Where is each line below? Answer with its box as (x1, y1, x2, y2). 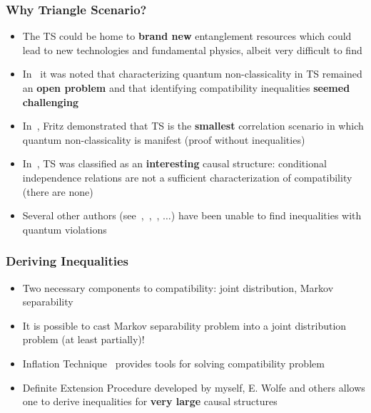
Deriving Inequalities (6, 252, 129, 270)
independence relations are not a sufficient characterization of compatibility (22, 169, 352, 184)
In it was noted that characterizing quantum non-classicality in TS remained (22, 66, 362, 81)
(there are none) (22, 184, 93, 199)
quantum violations (22, 221, 107, 236)
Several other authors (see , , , (22, 208, 160, 223)
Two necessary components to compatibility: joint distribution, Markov (22, 280, 334, 295)
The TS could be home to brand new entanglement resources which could (22, 28, 352, 43)
